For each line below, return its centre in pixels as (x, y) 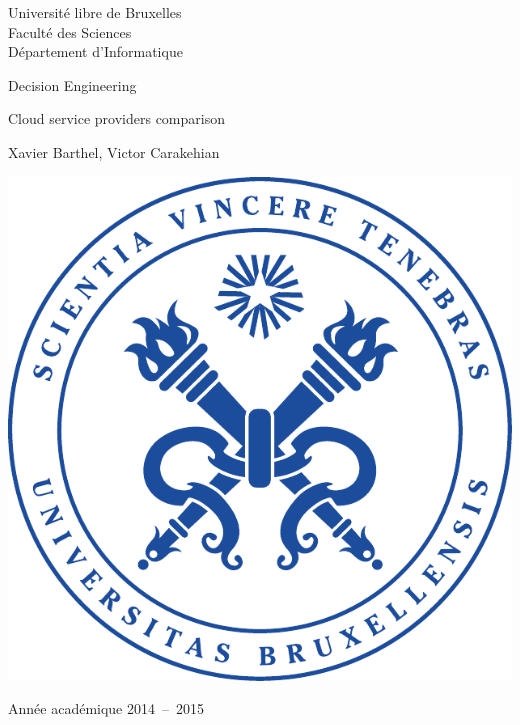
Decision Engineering (72, 84)
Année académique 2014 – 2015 (106, 708)
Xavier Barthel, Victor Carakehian (114, 151)
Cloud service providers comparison (116, 118)
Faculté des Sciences (70, 31)
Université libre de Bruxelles (95, 12)
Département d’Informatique (95, 51)
